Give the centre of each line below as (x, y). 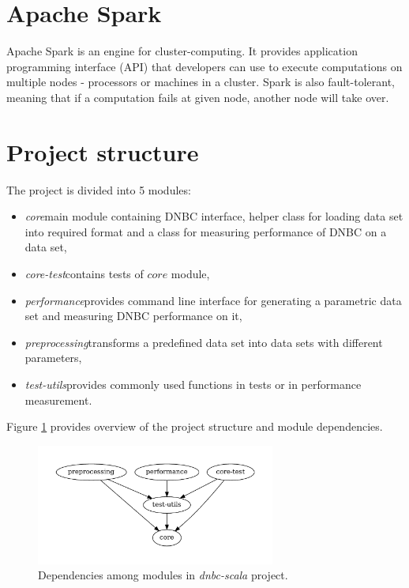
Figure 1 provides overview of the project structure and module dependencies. (195, 426)
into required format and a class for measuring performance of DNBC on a (206, 231)
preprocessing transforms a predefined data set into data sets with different (204, 342)
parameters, (53, 358)
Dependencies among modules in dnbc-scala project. (163, 575)
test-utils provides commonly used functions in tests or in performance (193, 384)
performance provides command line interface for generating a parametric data (213, 300)
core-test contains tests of (84, 273)
